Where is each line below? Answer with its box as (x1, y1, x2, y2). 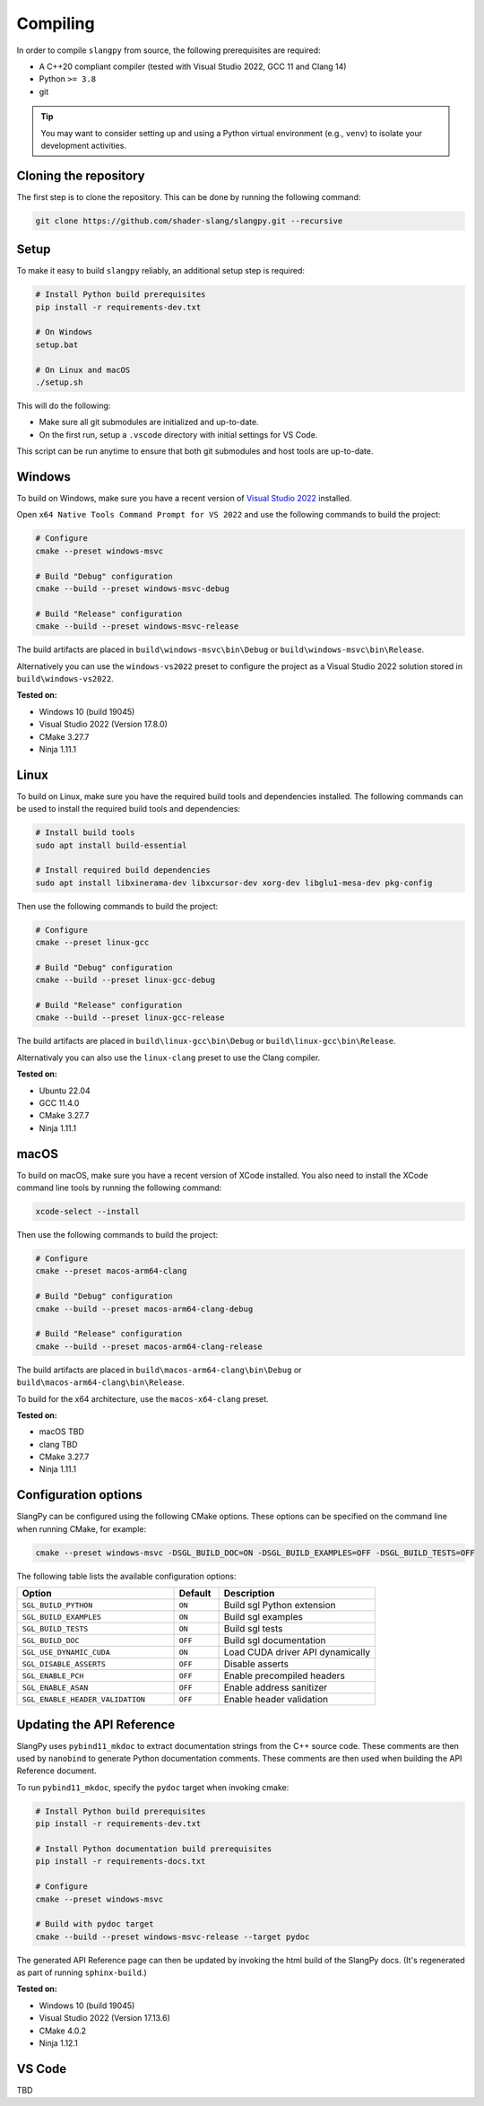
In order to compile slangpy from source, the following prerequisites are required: (16, 45, 322, 56)
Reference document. (16, 1765, 98, 1776)
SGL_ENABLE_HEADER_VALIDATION (22, 1694, 145, 1704)
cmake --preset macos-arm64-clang (35, 1266, 187, 1276)
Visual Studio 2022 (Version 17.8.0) (39, 718, 168, 730)
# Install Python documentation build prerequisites (35, 1843, 272, 1854)
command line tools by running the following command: (16, 1182, 222, 1193)
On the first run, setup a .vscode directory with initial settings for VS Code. (39, 429, 318, 439)
